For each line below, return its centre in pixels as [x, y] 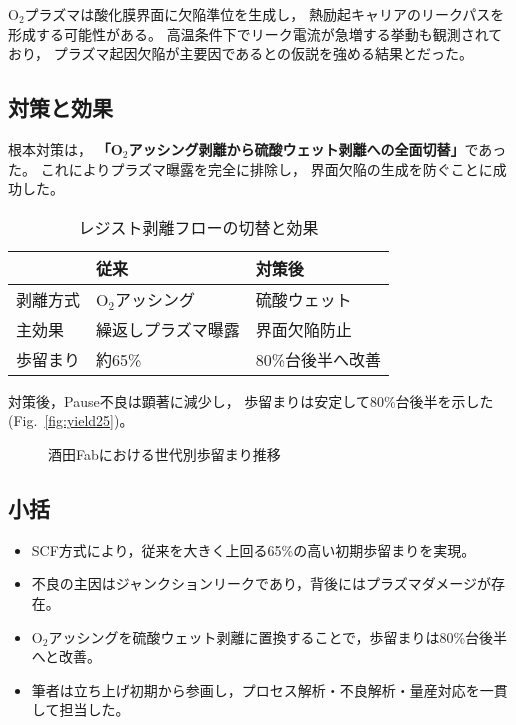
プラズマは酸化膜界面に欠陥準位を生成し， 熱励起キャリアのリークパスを [264, 14]
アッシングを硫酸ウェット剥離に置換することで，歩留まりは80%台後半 [278, 636]
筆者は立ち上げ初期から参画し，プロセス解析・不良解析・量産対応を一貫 [269, 689]
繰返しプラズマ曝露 [168, 329]
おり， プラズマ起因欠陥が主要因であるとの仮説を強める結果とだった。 [241, 53]
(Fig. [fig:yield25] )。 [71, 420]
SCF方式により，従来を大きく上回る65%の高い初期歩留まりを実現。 [253, 549]
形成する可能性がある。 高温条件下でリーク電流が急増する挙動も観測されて [255, 33]
